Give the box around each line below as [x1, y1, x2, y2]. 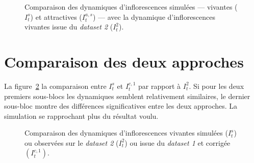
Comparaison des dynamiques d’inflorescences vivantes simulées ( [24, 127, 228, 138]
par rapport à [138, 80, 181, 91]
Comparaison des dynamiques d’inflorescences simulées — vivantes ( [24, 2, 238, 12]
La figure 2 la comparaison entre [4, 80, 107, 91]
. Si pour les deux [189, 80, 244, 91]
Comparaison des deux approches [4, 51, 244, 72]
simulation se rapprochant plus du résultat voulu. [4, 110, 159, 121]
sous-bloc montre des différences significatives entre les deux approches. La [4, 101, 238, 111]
